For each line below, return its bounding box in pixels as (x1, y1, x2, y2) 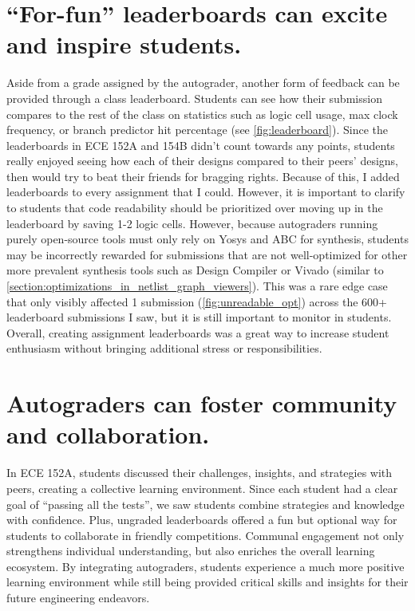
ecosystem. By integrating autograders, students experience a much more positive (6, 558, 405, 574)
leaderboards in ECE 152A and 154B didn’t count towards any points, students (6, 136, 395, 153)
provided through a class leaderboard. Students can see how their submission (6, 89, 382, 106)
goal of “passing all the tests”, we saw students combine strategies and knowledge (6, 495, 405, 512)
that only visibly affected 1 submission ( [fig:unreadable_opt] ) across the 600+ (6, 293, 387, 309)
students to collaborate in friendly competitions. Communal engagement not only (6, 526, 405, 543)
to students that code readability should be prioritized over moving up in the (6, 199, 383, 216)
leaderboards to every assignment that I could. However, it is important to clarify (6, 183, 405, 200)
